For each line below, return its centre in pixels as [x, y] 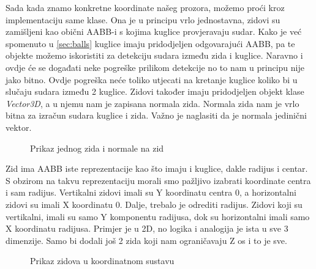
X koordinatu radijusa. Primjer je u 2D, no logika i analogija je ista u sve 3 [147, 228]
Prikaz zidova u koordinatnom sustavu [102, 261]
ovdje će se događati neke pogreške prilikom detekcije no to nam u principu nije [155, 67]
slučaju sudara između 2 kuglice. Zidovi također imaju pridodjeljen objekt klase [155, 91]
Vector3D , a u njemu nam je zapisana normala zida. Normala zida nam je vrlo [152, 103]
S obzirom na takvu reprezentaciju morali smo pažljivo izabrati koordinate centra [158, 180]
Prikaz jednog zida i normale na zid [97, 148]
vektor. [19, 127]
